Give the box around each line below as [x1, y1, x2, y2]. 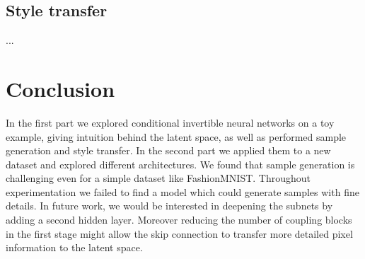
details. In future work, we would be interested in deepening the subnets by [6, 198, 333, 213]
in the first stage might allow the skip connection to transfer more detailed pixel [6, 226, 353, 241]
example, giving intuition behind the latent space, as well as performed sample [6, 129, 347, 144]
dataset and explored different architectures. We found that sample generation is [6, 156, 355, 171]
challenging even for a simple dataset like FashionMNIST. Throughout [6, 171, 311, 185]
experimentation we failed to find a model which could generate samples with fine [6, 184, 359, 199]
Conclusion [6, 74, 115, 103]
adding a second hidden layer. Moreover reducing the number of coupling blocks [6, 212, 352, 227]
